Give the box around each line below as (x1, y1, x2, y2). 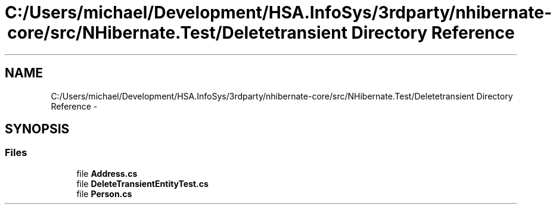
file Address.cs (76, 168, 138, 179)
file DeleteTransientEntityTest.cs (76, 178, 209, 189)
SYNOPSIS (5, 121, 70, 137)
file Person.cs (76, 188, 132, 199)
